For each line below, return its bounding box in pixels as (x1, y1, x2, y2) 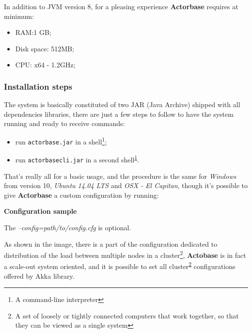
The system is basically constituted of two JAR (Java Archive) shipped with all (4, 99, 240, 110)
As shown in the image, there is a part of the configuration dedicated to (4, 238, 218, 249)
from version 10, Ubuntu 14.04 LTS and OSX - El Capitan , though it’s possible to (4, 180, 248, 190)
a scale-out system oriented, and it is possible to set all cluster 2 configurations (4, 260, 236, 271)
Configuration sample (4, 206, 77, 216)
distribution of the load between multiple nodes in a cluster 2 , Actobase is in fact (4, 249, 246, 260)
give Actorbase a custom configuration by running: (4, 190, 159, 200)
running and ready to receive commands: (4, 118, 125, 128)
